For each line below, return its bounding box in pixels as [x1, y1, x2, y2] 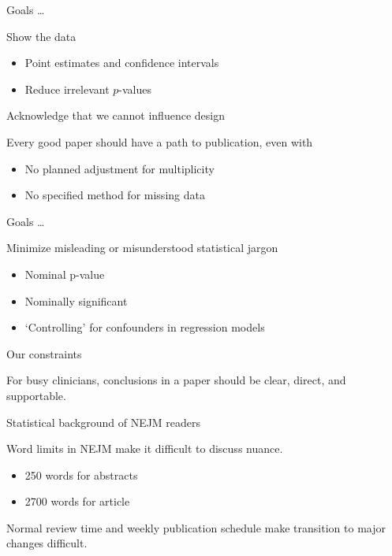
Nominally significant [24, 292, 128, 309]
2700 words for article [24, 493, 130, 510]
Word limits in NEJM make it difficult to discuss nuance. [6, 440, 283, 457]
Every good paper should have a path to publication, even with [6, 133, 313, 150]
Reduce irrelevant [24, 80, 110, 97]
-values [118, 80, 152, 97]
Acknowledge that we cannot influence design [6, 107, 225, 124]
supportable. [6, 387, 66, 403]
